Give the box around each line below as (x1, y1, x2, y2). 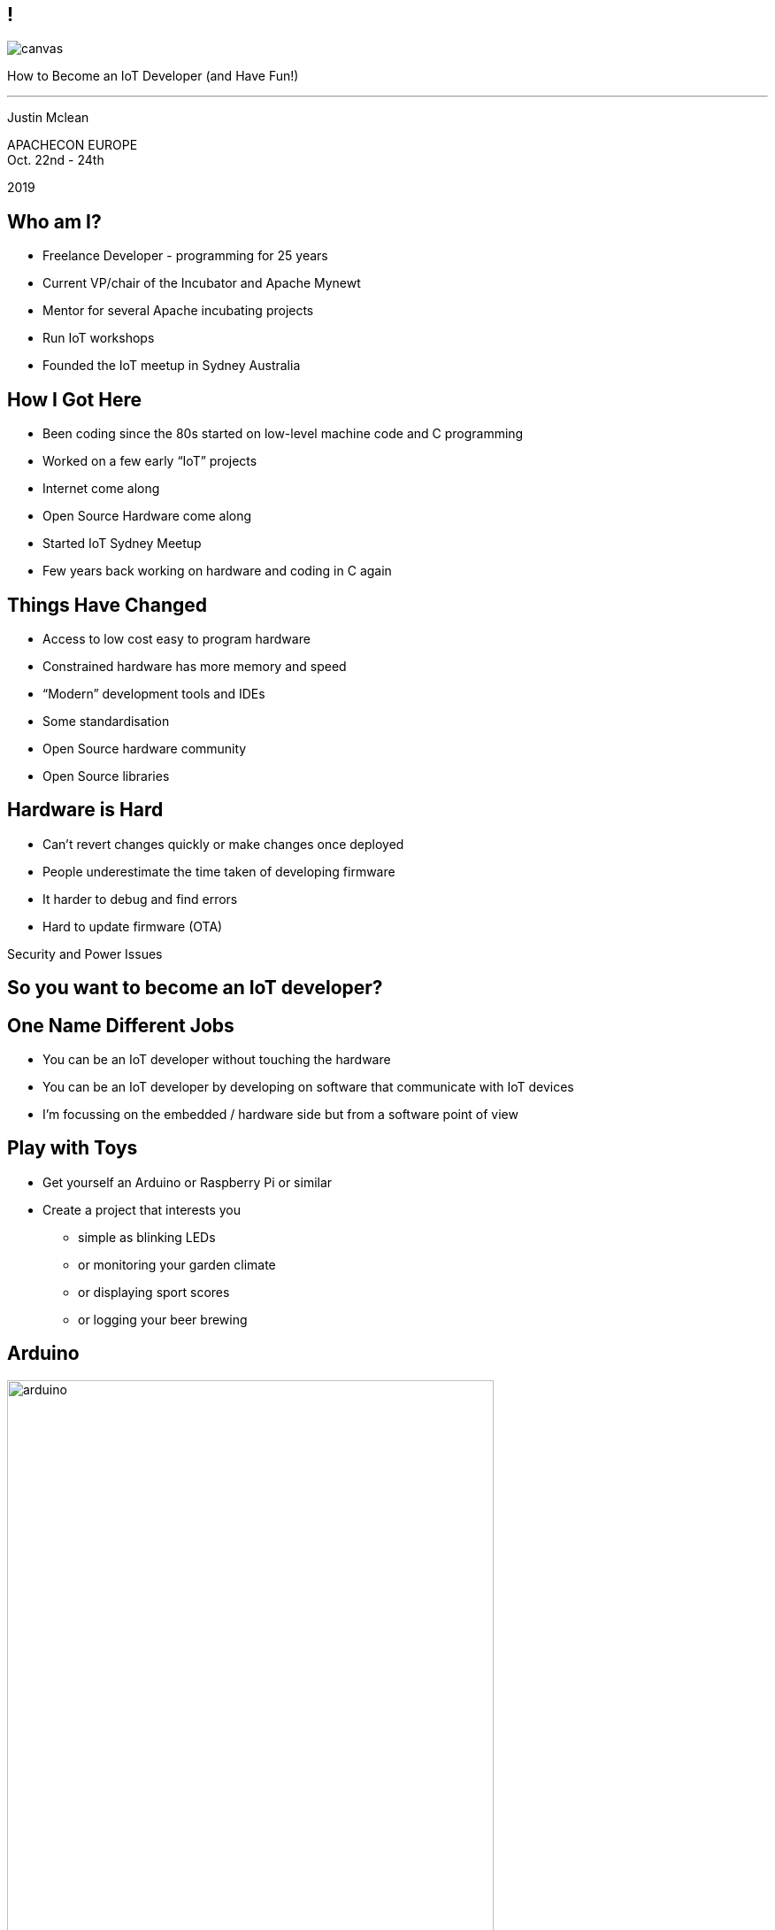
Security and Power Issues (7, 946, 163, 961)
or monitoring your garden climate (78, 1256, 276, 1272)
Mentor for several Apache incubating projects (42, 303, 314, 319)
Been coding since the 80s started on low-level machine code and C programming (42, 426, 524, 442)
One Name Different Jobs (7, 1014, 234, 1037)
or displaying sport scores (78, 1284, 230, 1300)
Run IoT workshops (42, 330, 155, 346)
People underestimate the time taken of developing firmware (42, 863, 395, 879)
